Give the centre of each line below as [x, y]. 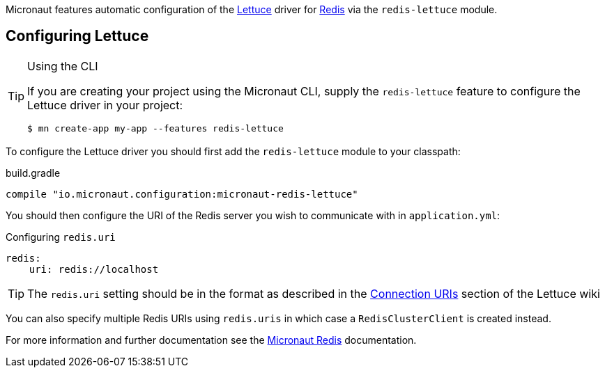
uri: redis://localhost [94, 269]
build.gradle [33, 173]
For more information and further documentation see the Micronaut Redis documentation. [211, 340]
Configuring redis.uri [61, 237]
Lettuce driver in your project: [105, 105]
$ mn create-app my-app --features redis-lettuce [155, 128]
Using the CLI [63, 66]
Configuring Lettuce [77, 36]
